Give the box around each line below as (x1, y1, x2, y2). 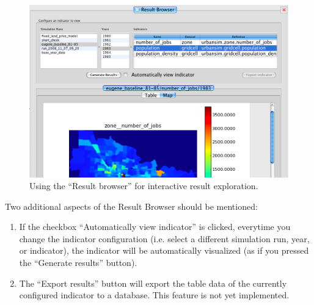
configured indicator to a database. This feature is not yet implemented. (19, 289, 290, 301)
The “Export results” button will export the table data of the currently (19, 276, 287, 289)
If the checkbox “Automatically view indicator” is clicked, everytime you (19, 220, 291, 233)
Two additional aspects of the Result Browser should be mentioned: (5, 199, 258, 212)
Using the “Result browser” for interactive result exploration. (29, 179, 258, 192)
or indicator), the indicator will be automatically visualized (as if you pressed (19, 244, 309, 257)
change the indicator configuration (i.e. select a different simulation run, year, (19, 232, 310, 245)
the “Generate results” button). (19, 256, 137, 269)
